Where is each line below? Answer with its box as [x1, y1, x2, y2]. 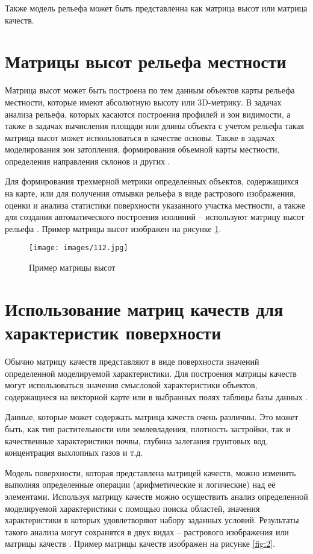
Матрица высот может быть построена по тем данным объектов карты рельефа [5, 84, 295, 96]
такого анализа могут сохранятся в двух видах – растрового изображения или [5, 525, 289, 538]
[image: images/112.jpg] [29, 244, 128, 253]
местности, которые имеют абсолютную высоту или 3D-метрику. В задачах [5, 95, 282, 108]
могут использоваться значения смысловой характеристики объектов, [5, 379, 258, 391]
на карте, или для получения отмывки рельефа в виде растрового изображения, [5, 187, 296, 200]
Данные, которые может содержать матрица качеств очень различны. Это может [5, 411, 299, 423]
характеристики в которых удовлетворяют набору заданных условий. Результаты [5, 514, 299, 526]
